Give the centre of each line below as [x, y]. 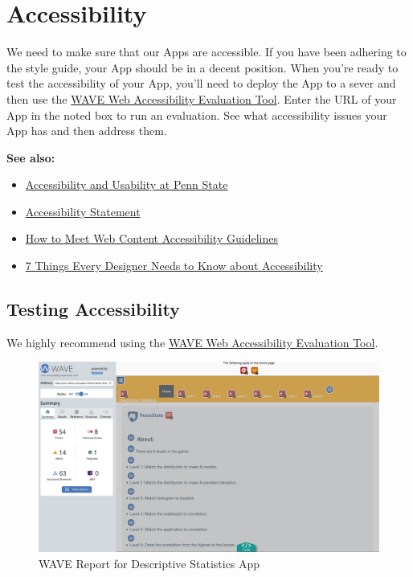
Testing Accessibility [93, 309]
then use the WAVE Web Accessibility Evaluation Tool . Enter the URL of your [202, 98]
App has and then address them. [87, 131]
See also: [31, 157]
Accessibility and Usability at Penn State [127, 184]
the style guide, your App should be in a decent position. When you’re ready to [202, 67]
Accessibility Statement [83, 211]
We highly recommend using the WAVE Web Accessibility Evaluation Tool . [192, 342]
